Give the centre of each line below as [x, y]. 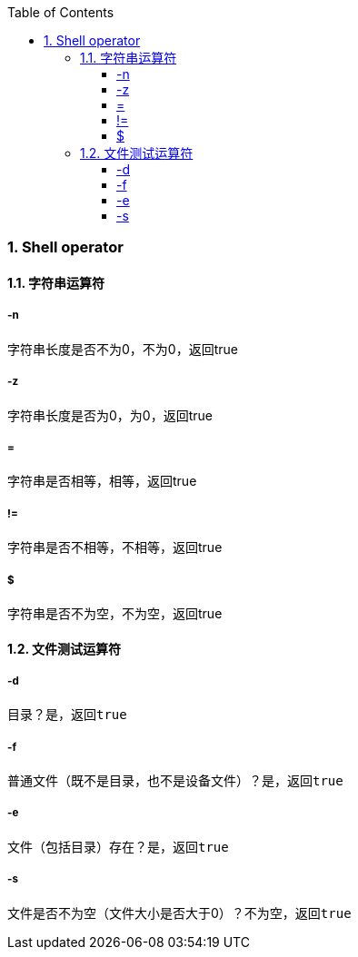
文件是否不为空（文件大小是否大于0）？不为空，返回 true [179, 913]
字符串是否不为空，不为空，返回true [115, 613]
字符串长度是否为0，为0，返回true [110, 415]
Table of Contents [61, 12]
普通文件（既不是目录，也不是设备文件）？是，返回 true [175, 781]
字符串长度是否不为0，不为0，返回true [123, 349]
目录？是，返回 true [67, 715]
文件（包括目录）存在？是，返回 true [118, 846]
